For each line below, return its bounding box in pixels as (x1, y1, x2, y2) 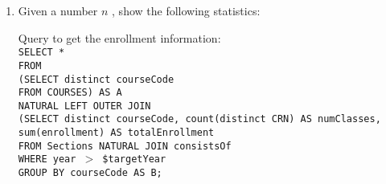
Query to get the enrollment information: (18, 29, 221, 46)
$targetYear (102, 153, 166, 166)
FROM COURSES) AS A (18, 87, 122, 99)
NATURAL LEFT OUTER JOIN (18, 100, 151, 112)
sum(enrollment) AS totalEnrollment (18, 127, 215, 139)
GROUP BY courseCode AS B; (18, 167, 162, 179)
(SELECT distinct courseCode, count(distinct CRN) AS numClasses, (18, 113, 381, 125)
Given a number (18, 2, 98, 18)
